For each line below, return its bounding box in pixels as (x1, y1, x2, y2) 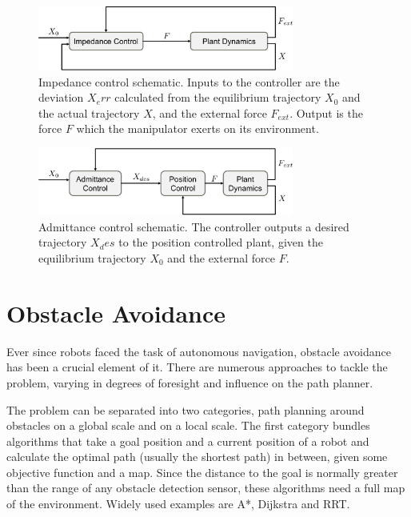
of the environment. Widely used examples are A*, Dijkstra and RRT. (6, 495, 350, 512)
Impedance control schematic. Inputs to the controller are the (38, 73, 340, 90)
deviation (38, 89, 84, 106)
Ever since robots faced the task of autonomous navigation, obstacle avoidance (6, 343, 391, 359)
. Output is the (289, 104, 363, 121)
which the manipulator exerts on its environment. (76, 120, 319, 137)
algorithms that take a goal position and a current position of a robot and (6, 432, 369, 449)
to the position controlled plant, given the (118, 234, 323, 250)
